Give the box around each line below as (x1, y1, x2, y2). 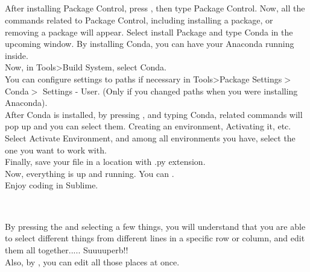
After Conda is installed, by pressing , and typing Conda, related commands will (5, 108, 303, 120)
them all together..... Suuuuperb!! (5, 244, 128, 256)
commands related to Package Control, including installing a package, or (5, 13, 273, 26)
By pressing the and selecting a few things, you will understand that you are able (5, 220, 306, 232)
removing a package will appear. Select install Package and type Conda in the (5, 25, 293, 38)
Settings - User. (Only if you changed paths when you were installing (43, 84, 298, 97)
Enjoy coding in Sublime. (5, 179, 98, 191)
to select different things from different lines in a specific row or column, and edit (5, 232, 305, 244)
